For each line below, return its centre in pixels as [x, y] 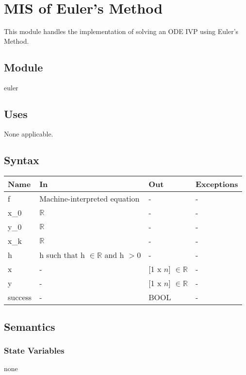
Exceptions [217, 184]
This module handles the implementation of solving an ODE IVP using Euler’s [121, 31]
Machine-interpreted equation [90, 199]
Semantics [30, 326]
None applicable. [29, 134]
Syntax [22, 160]
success [20, 297]
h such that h [62, 255]
